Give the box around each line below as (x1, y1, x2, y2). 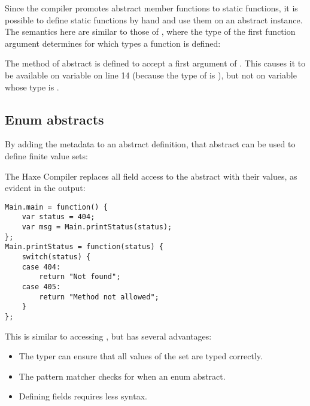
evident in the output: (5, 181, 86, 194)
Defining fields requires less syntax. (19, 390, 147, 402)
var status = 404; (22, 213, 95, 222)
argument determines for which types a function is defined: (5, 37, 221, 49)
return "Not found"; (39, 272, 121, 281)
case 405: (22, 282, 61, 291)
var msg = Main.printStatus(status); (22, 223, 172, 232)
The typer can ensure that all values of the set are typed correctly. (19, 350, 263, 362)
